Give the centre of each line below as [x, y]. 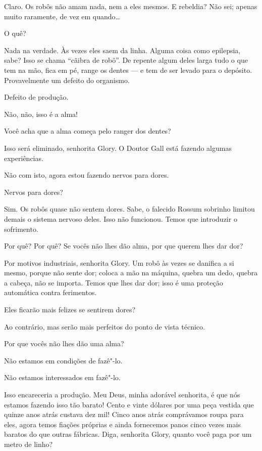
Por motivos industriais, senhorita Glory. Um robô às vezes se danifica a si [119, 262]
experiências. [24, 158]
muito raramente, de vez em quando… [62, 16]
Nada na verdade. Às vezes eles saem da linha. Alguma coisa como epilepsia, [122, 50]
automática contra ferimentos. [50, 292]
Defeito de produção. [36, 97]
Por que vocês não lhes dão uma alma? [64, 343]
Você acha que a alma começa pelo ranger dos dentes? [88, 131]
